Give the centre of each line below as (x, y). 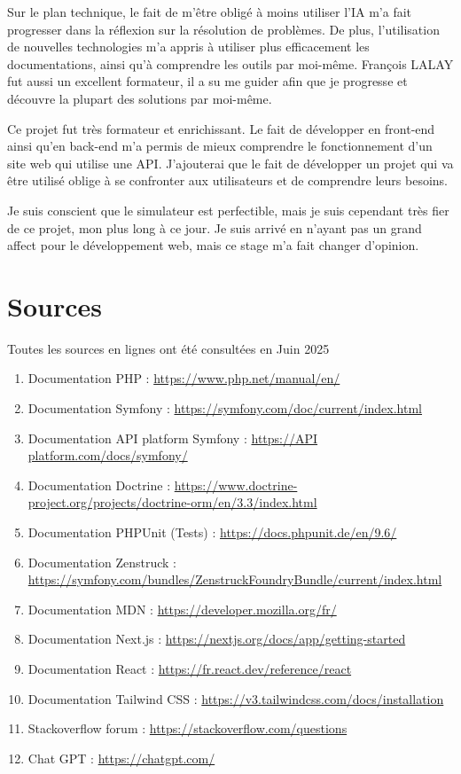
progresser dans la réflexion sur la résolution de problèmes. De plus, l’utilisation (223, 29)
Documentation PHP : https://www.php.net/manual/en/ (184, 378)
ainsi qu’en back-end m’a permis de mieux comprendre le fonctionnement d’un (220, 146)
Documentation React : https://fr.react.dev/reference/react (190, 668)
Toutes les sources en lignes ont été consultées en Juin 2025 (168, 348)
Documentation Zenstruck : (102, 562)
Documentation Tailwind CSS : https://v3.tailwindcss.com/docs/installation (236, 698)
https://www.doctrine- (236, 485)
